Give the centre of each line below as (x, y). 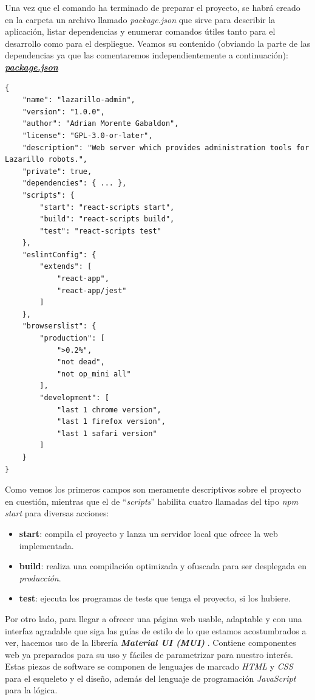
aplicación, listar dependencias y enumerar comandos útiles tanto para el (140, 31)
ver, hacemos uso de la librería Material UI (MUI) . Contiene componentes (151, 643)
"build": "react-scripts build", (107, 219)
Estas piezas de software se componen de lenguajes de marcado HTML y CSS (149, 666)
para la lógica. (31, 690)
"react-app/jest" (92, 290)
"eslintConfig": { (59, 255)
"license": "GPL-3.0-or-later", (87, 135)
